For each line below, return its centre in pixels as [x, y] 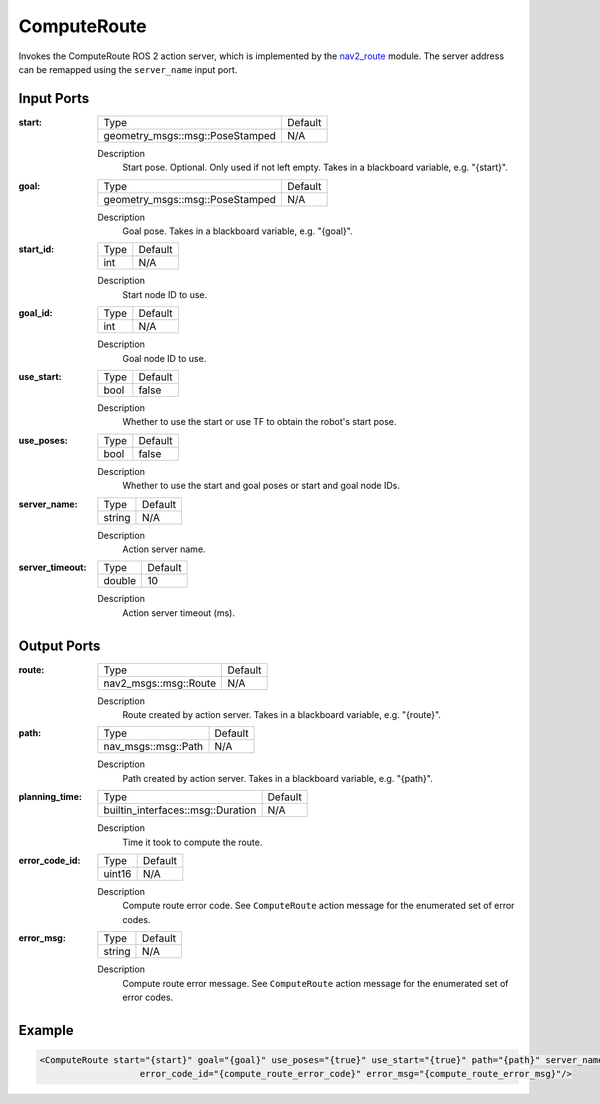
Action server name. [164, 549]
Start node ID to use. [165, 294]
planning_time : [50, 797]
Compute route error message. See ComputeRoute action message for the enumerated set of [315, 983]
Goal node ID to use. [164, 358]
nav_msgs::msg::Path [153, 747]
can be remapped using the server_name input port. [128, 69]
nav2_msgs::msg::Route [160, 683]
